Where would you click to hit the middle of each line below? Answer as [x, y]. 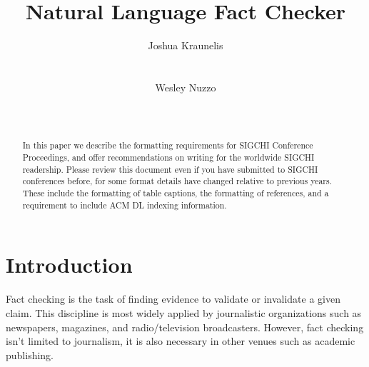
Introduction [69, 265]
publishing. [30, 355]
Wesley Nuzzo [186, 87]
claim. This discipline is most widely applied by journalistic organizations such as [184, 312]
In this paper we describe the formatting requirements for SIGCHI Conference [168, 145]
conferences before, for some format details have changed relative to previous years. [177, 181]
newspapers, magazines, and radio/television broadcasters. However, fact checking [185, 327]
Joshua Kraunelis [186, 45]
